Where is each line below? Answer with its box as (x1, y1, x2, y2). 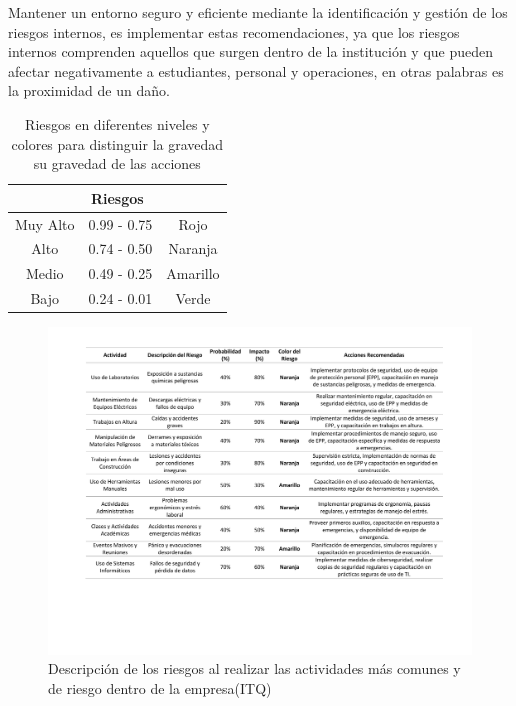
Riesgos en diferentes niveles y (25, 113, 210, 134)
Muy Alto (15, 213, 75, 234)
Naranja (168, 238, 218, 259)
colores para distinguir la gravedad (11, 133, 224, 154)
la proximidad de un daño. (8, 80, 170, 101)
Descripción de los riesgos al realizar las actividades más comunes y (48, 658, 461, 679)
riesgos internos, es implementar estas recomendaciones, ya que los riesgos (8, 21, 460, 42)
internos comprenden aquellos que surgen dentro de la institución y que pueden (8, 41, 494, 62)
